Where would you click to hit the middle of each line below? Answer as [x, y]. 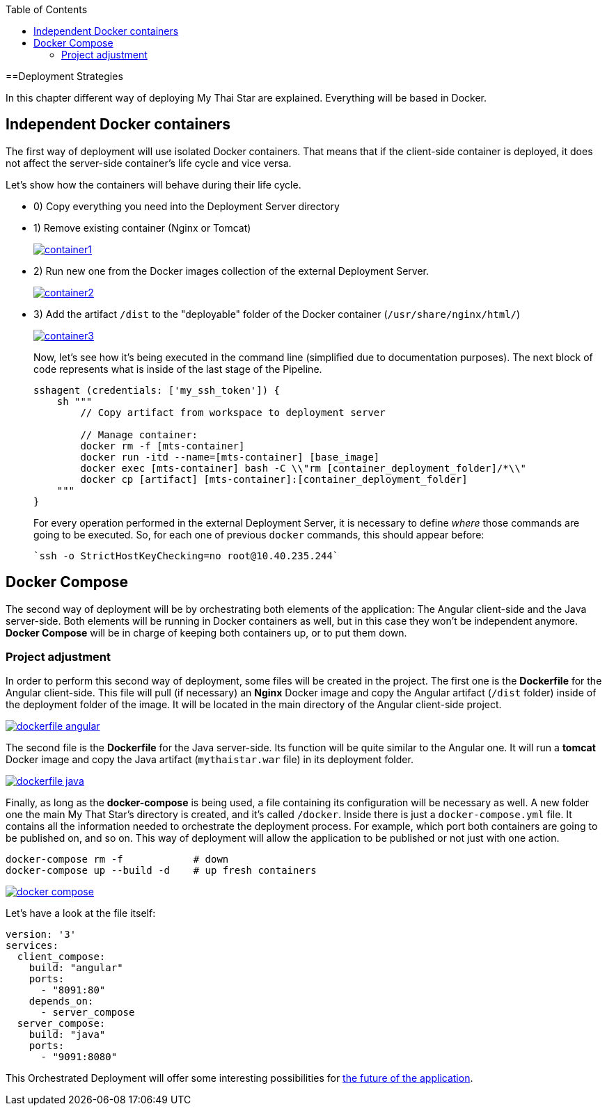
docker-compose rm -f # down [117, 860]
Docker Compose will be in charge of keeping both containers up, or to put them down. [206, 632]
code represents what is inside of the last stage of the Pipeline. [178, 369]
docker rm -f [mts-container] [163, 446]
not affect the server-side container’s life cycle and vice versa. [149, 163]
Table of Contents [47, 9]
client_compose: [61, 957]
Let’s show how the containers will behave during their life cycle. [153, 184]
